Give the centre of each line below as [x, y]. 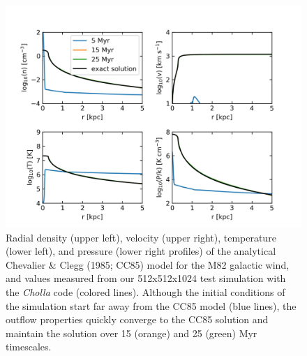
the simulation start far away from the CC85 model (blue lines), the [151, 305]
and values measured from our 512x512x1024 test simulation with [146, 278]
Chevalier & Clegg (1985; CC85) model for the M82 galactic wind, [148, 264]
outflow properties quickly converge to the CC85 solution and [137, 319]
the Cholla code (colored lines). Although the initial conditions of [145, 291]
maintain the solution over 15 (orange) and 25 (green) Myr [132, 333]
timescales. [29, 347]
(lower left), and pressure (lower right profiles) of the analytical [141, 251]
